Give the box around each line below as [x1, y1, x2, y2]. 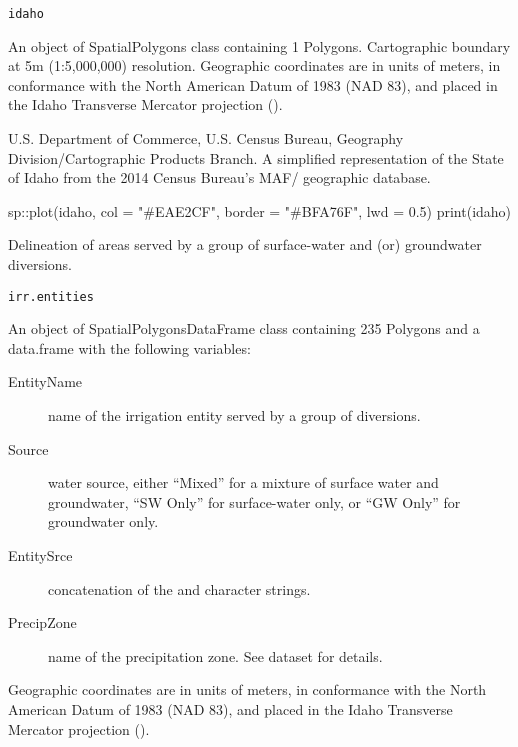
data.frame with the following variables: [8, 337, 251, 358]
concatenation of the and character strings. [48, 578, 311, 599]
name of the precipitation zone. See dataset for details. [48, 645, 383, 666]
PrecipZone [8, 612, 77, 633]
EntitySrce [8, 545, 73, 565]
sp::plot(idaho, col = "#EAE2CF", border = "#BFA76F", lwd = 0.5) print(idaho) [8, 200, 512, 221]
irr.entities [8, 289, 94, 304]
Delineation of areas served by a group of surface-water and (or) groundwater [8, 234, 482, 255]
